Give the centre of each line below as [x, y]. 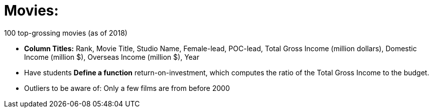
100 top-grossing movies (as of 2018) [66, 33]
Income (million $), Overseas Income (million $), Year [112, 57]
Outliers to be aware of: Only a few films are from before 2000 [127, 88]
